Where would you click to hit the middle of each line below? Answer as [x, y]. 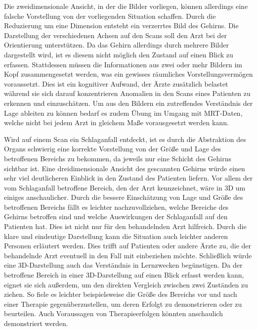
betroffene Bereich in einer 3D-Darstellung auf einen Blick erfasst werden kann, [124, 275]
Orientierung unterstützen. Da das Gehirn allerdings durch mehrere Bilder [116, 45]
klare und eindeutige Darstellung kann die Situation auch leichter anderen [116, 236]
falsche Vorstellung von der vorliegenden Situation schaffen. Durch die [110, 16]
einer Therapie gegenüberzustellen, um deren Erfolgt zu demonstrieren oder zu [123, 304]
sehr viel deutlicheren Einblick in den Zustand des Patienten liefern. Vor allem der [128, 178]
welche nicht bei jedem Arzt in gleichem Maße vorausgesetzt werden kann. [116, 122]
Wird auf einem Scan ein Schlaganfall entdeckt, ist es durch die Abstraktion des [125, 139]
